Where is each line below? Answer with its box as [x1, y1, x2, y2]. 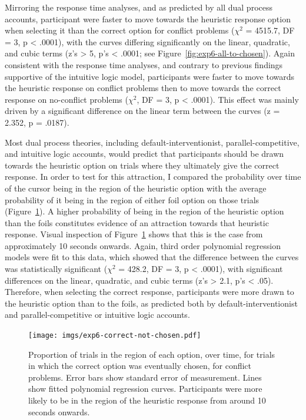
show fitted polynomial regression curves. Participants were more [28, 382, 262, 395]
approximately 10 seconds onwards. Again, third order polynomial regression [5, 239, 281, 251]
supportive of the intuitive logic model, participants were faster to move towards [5, 70, 295, 82]
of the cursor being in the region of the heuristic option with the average [5, 182, 267, 194]
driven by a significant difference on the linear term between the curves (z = [5, 105, 280, 117]
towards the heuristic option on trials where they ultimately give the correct [5, 159, 280, 171]
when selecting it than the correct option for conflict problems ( [5, 24, 235, 36]
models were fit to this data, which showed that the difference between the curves [5, 251, 299, 263]
